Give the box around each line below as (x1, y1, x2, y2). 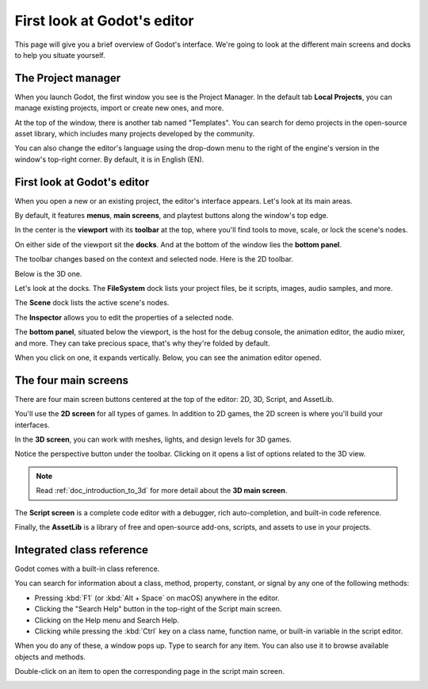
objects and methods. (14, 652, 86, 661)
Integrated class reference (14, 543, 149, 557)
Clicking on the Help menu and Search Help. (34, 615, 180, 625)
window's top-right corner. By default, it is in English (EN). (14, 155, 204, 164)
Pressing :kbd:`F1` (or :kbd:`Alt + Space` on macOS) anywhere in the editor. (34, 593, 281, 603)
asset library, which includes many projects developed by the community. (14, 129, 255, 139)
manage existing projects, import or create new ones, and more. (14, 103, 224, 113)
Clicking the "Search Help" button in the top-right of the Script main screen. (34, 604, 282, 614)
